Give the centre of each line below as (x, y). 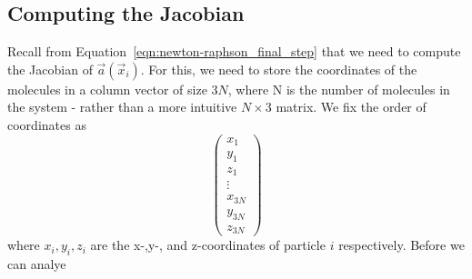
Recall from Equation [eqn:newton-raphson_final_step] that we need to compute (234, 51)
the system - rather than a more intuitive (122, 107)
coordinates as (47, 124)
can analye (37, 264)
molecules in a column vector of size (107, 89)
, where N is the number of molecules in (339, 89)
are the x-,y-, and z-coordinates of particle (208, 245)
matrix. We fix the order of (351, 107)
